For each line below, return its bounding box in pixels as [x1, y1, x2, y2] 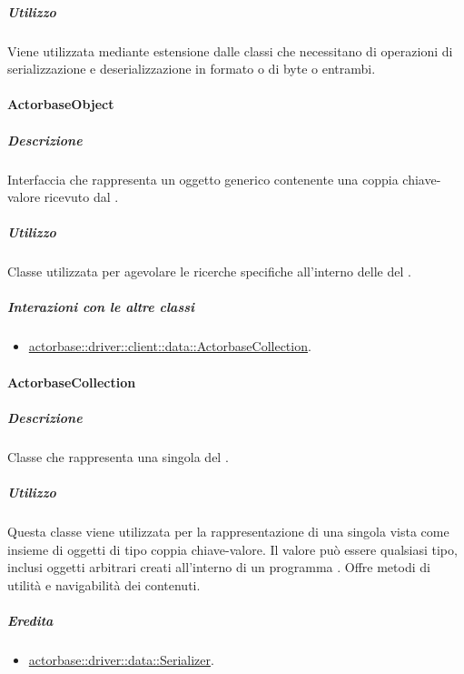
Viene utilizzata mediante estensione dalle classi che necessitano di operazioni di [7, 41, 453, 60]
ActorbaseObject [7, 95, 114, 114]
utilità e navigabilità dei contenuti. [7, 575, 201, 594]
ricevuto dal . [44, 187, 119, 206]
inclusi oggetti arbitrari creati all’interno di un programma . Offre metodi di [7, 558, 430, 577]
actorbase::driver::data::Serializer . [28, 649, 214, 669]
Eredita [7, 610, 54, 629]
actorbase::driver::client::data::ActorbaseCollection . [28, 337, 311, 356]
